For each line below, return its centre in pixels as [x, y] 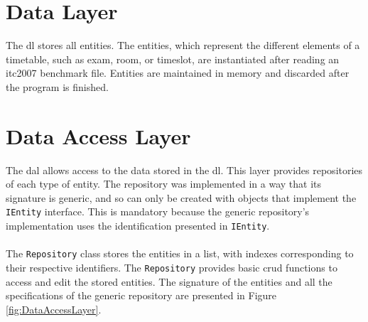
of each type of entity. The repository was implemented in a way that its [163, 184]
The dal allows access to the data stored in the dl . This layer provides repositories [184, 170]
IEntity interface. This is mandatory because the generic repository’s [158, 211]
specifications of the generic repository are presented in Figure [141, 295]
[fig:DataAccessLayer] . [54, 309]
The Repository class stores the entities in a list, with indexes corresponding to [180, 253]
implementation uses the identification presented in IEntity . [138, 226]
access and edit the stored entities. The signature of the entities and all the [169, 281]
